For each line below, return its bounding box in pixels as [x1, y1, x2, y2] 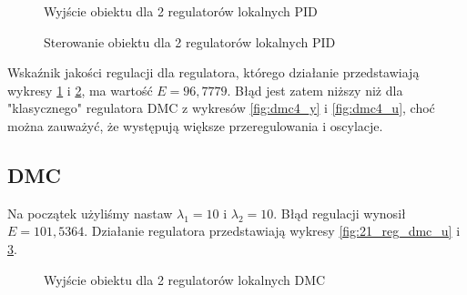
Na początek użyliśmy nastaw [7, 203, 173, 222]
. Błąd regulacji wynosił [273, 203, 406, 222]
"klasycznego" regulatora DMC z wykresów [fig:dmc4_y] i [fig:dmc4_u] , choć [7, 98, 435, 117]
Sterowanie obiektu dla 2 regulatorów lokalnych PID [44, 32, 336, 51]
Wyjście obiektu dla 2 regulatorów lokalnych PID [44, 2, 318, 20]
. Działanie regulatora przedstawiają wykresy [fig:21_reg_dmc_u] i [84, 221, 461, 240]
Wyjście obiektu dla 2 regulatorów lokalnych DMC [44, 270, 326, 289]
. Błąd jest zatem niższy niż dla [227, 80, 403, 99]
